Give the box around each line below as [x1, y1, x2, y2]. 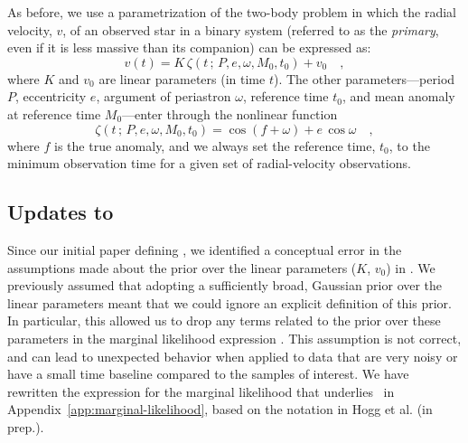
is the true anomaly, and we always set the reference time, [54, 136, 376, 155]
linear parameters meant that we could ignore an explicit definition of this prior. [7, 293, 452, 312]
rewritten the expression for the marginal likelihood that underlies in [7, 382, 395, 401]
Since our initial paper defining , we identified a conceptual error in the [7, 240, 402, 259]
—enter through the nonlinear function [122, 104, 338, 123]
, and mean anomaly [342, 87, 455, 106]
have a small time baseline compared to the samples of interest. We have [7, 364, 409, 383]
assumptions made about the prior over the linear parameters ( [7, 258, 357, 277]
